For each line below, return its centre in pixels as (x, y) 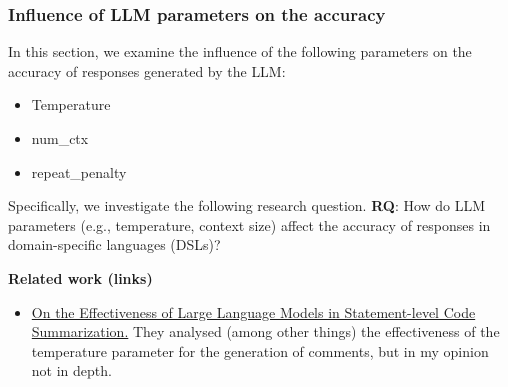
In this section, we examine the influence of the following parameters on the (240, 51)
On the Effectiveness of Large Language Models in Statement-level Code (253, 311)
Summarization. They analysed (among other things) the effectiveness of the (265, 331)
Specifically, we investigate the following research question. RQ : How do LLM (247, 205)
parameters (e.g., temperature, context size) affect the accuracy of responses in (249, 224)
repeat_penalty (79, 171)
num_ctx (60, 138)
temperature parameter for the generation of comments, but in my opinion (260, 350)
